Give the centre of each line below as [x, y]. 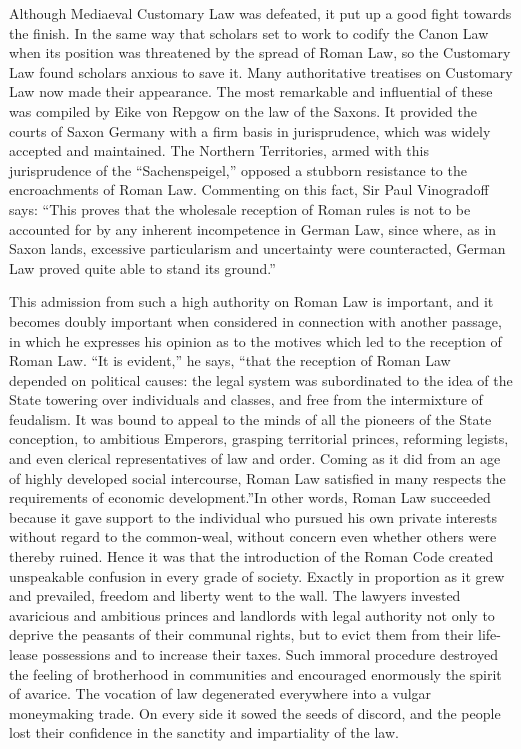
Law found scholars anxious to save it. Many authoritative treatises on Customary [261, 71]
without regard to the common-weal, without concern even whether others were [253, 536]
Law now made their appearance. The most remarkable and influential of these [251, 91]
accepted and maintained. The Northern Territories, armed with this [219, 150]
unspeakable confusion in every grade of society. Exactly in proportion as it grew [257, 575]
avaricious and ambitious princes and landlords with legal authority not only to [252, 614]
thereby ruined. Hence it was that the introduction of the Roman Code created [251, 556]
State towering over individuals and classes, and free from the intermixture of [246, 399]
